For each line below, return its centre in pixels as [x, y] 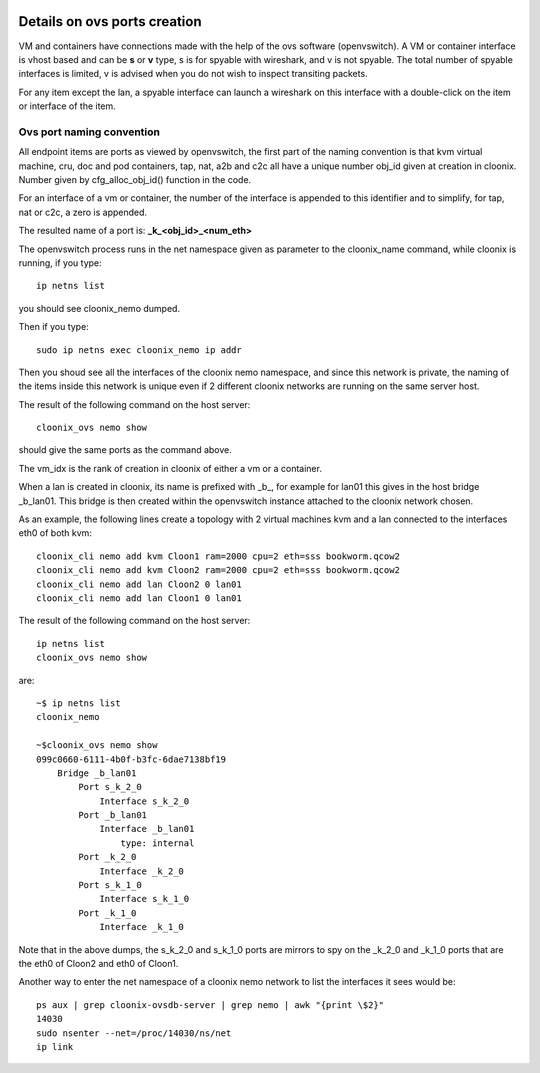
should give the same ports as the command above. [125, 450]
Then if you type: [53, 327]
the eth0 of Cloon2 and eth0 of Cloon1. [98, 963]
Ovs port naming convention [89, 132]
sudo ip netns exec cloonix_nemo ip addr [139, 349]
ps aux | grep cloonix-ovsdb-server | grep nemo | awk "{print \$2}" [210, 1004]
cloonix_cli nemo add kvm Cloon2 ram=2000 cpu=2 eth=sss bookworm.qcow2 [218, 570]
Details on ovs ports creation [110, 21]
